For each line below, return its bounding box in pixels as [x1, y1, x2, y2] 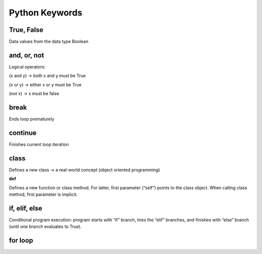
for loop [9, 237, 33, 245]
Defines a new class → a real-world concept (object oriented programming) [9, 167, 160, 173]
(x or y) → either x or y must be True [9, 81, 82, 87]
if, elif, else [9, 204, 43, 212]
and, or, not [9, 51, 44, 59]
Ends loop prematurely [9, 116, 54, 122]
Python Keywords [9, 7, 82, 18]
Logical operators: [9, 63, 46, 70]
